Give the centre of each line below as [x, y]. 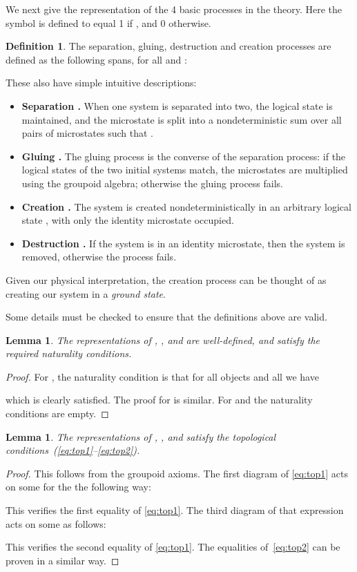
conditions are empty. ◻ [57, 413]
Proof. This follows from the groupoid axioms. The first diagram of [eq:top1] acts [177, 473]
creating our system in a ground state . [86, 293]
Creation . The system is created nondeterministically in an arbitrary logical [186, 206]
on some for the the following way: [78, 487]
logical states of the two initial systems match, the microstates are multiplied [185, 170]
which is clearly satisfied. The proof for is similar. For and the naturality [159, 400]
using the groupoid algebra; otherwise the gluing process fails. [152, 183]
